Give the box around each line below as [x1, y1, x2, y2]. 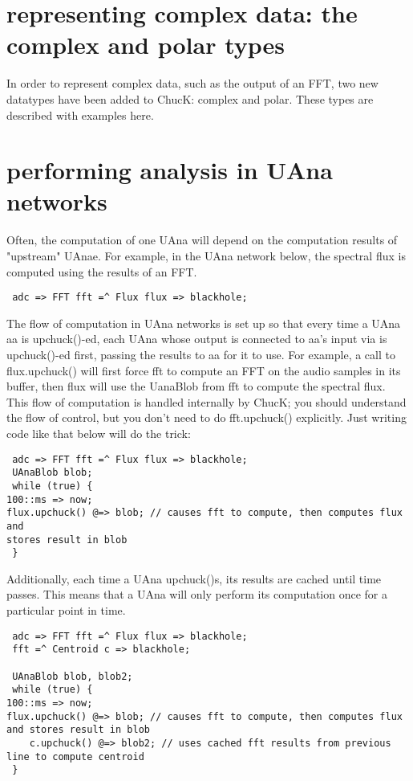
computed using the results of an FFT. [6, 263, 197, 280]
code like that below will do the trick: [6, 425, 191, 441]
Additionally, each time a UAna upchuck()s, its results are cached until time [6, 570, 382, 587]
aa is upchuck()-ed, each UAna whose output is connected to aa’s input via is [6, 330, 387, 347]
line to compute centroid [6, 750, 144, 763]
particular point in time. [6, 602, 126, 619]
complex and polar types [6, 28, 285, 61]
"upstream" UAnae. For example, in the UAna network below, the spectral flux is [6, 247, 406, 264]
